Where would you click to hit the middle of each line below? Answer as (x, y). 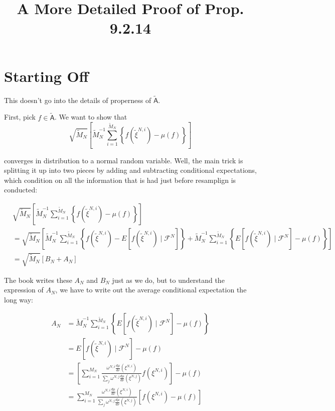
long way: (19, 299)
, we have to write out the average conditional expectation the (151, 290)
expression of (24, 290)
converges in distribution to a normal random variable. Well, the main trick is (124, 160)
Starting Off (46, 76)
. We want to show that (91, 117)
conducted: (21, 190)
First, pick (20, 117)
